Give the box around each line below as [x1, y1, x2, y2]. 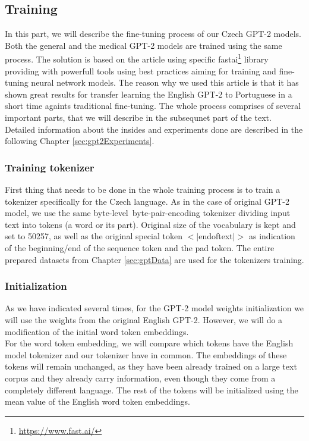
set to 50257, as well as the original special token [5, 230, 182, 242]
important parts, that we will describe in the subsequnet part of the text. [5, 111, 272, 124]
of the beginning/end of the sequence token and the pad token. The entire [5, 241, 275, 254]
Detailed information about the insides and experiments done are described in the [5, 123, 303, 135]
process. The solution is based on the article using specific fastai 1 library [5, 51, 269, 65]
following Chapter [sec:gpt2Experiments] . [5, 135, 154, 147]
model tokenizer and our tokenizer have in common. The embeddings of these [5, 348, 287, 361]
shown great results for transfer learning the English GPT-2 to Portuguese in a [5, 87, 292, 100]
